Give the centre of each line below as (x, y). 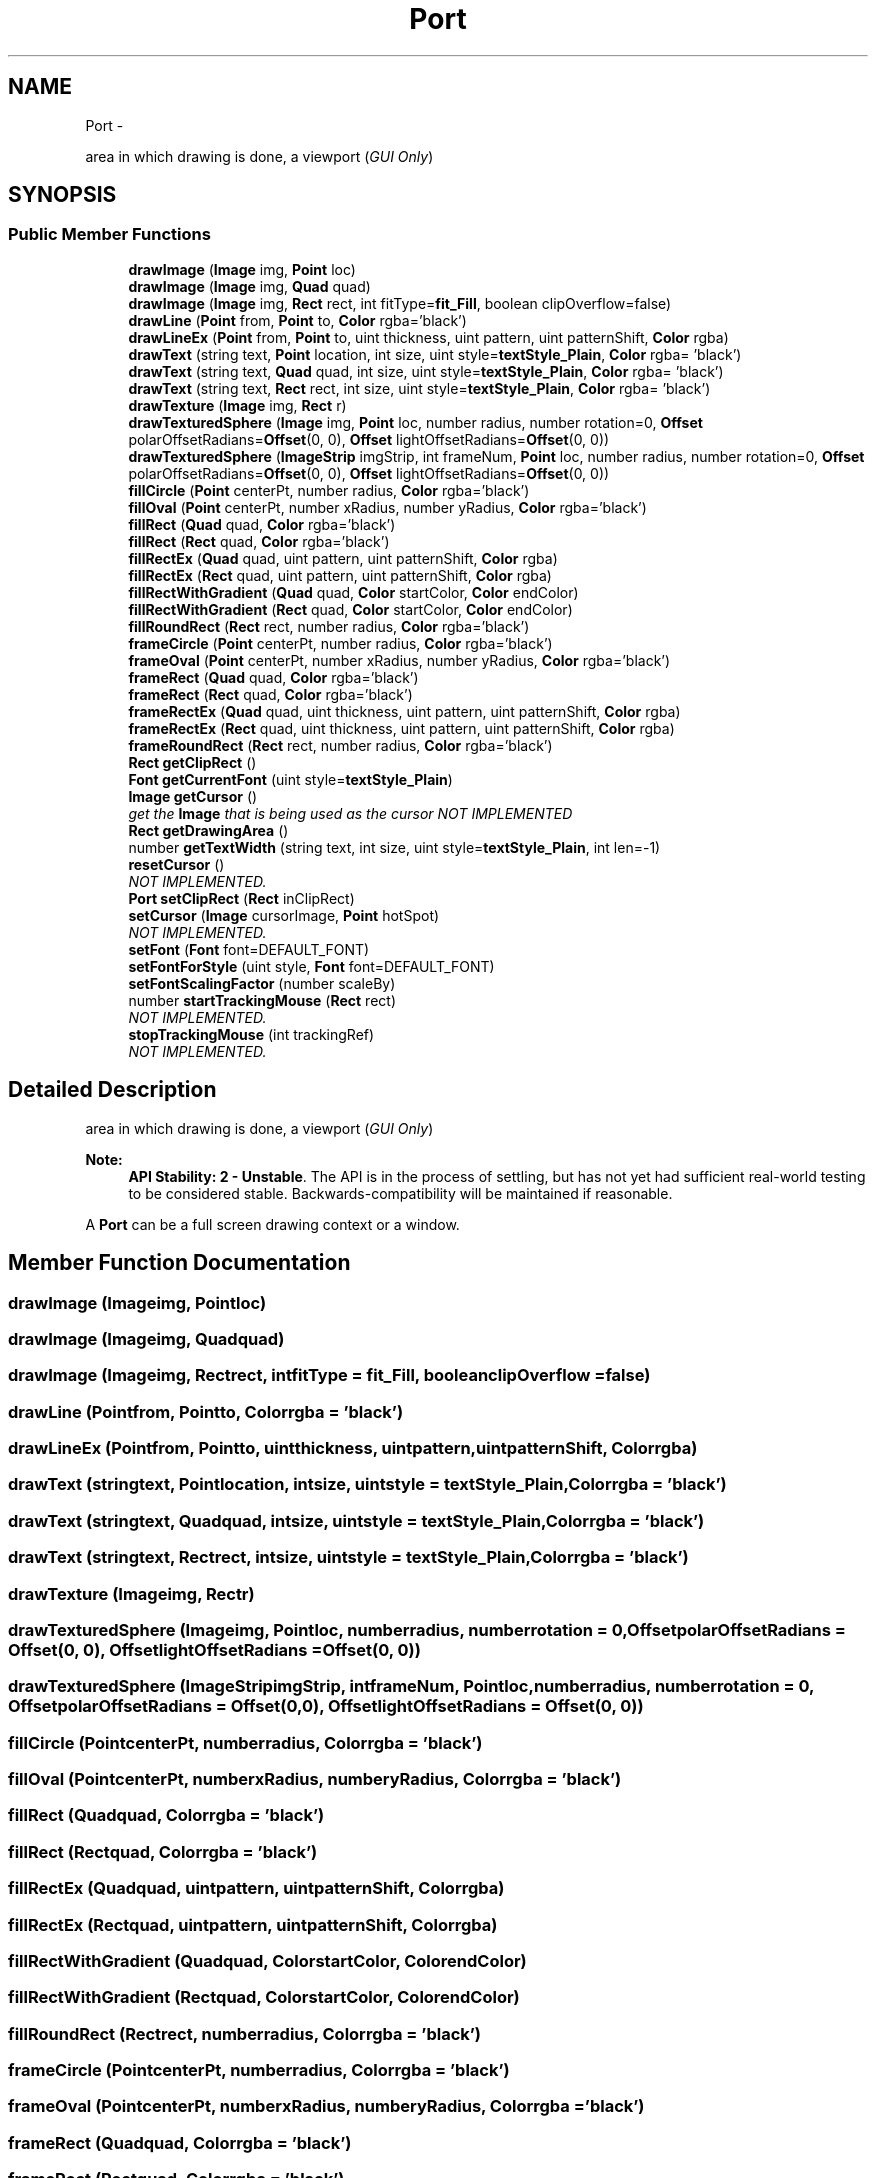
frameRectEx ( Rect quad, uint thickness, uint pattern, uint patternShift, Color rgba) (401, 728)
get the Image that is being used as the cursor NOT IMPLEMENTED (350, 813)
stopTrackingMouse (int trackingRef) (251, 1034)
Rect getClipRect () (192, 762)
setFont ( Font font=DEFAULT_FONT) (249, 949)
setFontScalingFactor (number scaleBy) (262, 983)
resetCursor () (176, 864)
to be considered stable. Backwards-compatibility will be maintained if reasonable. (400, 1193)
